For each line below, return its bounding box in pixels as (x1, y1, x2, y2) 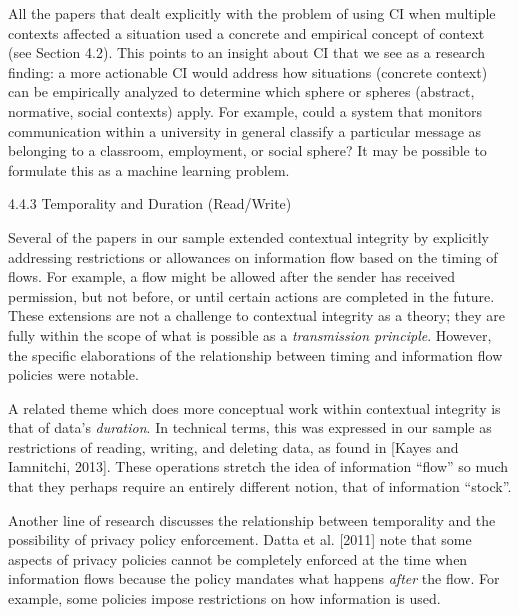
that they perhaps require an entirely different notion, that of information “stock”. (8, 476, 512, 497)
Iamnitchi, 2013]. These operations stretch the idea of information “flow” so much (8, 456, 509, 477)
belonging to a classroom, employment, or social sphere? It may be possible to (8, 140, 487, 161)
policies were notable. (8, 364, 139, 385)
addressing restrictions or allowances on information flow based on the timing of (8, 246, 498, 267)
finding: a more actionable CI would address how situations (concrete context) (8, 61, 488, 82)
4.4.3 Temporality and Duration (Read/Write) (8, 193, 292, 214)
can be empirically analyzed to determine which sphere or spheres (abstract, (8, 81, 475, 102)
